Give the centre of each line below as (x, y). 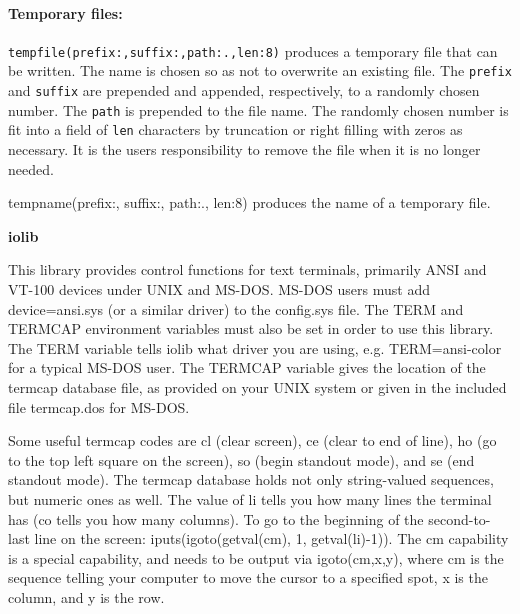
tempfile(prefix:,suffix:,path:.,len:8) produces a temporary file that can (253, 50)
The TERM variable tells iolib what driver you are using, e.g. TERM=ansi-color (255, 347)
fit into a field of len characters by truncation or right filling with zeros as (235, 129)
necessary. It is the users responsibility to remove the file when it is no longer (244, 149)
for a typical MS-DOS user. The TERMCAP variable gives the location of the (247, 367)
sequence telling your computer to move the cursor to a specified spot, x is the (248, 577)
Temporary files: (65, 12)
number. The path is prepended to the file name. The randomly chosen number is (258, 109)
